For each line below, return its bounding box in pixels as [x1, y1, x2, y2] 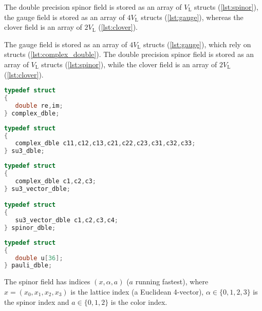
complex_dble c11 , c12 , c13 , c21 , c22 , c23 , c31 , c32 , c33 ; [15, 140, 196, 147]
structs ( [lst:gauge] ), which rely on [143, 38, 251, 49]
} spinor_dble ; [4, 224, 56, 231]
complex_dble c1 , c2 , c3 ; [15, 177, 97, 185]
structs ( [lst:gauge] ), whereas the [141, 11, 244, 22]
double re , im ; [15, 102, 63, 109]
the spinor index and [4, 296, 69, 307]
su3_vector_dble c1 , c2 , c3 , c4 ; [15, 217, 119, 224]
